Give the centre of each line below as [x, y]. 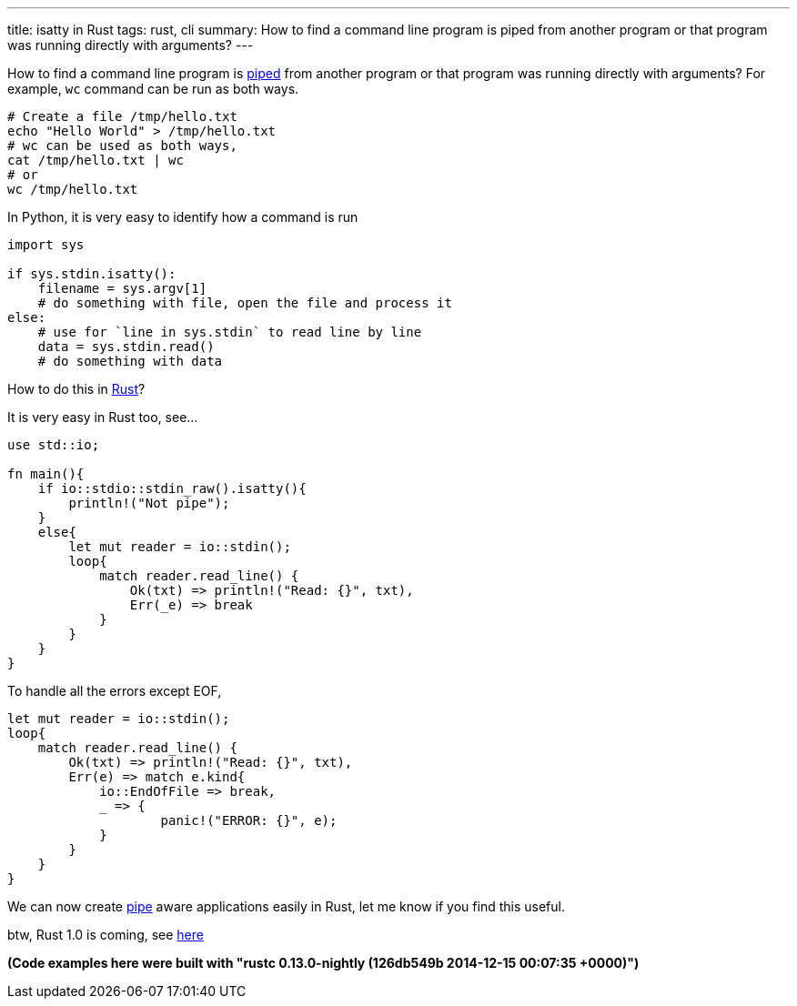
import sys [46, 245]
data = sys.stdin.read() [126, 347]
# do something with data [130, 361]
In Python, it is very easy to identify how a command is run [183, 217]
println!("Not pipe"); [149, 503]
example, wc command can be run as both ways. [153, 89]
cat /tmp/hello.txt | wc [96, 160]
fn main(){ [46, 474]
